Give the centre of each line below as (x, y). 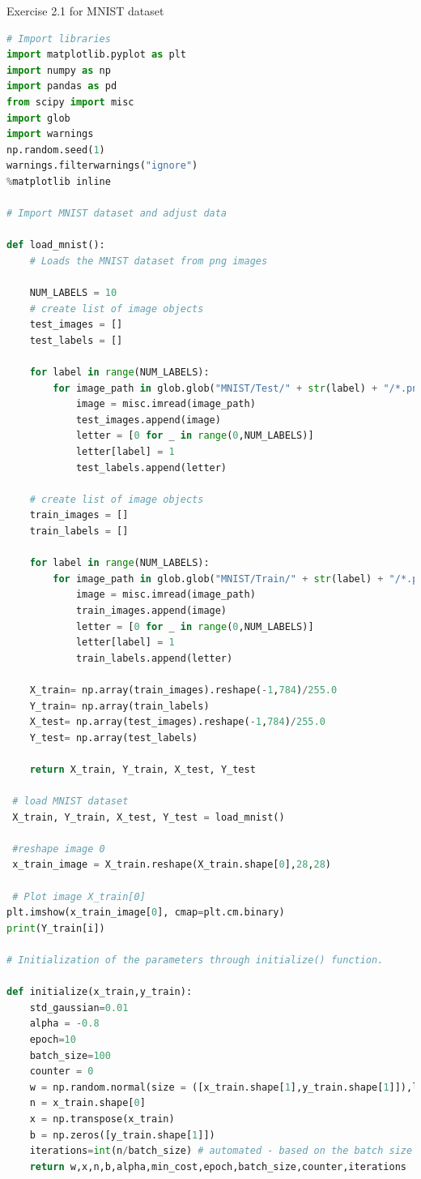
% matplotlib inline (59, 181)
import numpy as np (59, 70)
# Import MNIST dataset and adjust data (117, 214)
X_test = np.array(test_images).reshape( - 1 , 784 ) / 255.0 (177, 722)
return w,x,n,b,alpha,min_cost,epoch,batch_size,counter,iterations (218, 1166)
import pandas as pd (62, 86)
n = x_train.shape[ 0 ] (87, 1103)
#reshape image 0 (59, 849)
